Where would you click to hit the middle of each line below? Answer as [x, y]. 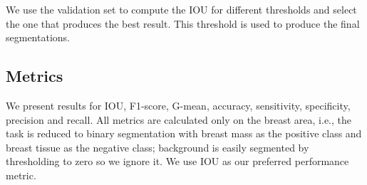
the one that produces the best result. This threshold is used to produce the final [183, 23]
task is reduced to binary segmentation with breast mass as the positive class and [184, 133]
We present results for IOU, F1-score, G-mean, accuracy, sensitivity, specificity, [178, 105]
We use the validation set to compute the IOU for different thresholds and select [181, 9]
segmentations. [38, 37]
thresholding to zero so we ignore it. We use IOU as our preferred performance [177, 161]
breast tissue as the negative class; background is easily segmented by [157, 147]
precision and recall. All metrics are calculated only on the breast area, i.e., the [179, 119]
